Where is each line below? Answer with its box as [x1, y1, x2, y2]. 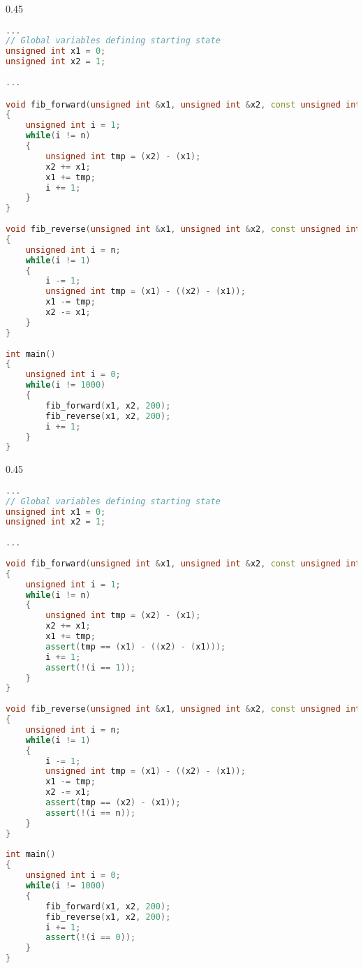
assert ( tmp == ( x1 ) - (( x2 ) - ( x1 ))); [45, 641, 226, 652]
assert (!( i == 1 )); [45, 662, 136, 673]
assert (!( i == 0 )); [45, 932, 136, 943]
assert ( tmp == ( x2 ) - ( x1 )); [45, 798, 181, 808]
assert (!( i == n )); [45, 807, 136, 818]
